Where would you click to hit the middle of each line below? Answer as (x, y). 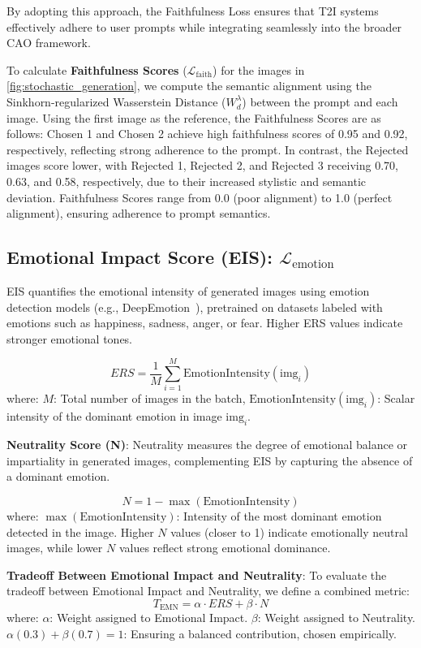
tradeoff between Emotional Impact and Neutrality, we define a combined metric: (208, 591)
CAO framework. (49, 43)
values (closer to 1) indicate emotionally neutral (289, 531)
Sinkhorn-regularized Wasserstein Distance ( (116, 101)
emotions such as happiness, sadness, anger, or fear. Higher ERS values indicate (205, 323)
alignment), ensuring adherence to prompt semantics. (139, 213)
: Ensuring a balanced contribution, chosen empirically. (260, 634)
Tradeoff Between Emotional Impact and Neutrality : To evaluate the (197, 575)
